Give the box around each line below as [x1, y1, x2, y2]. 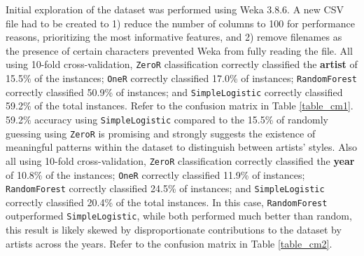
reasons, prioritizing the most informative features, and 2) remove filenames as [6, 29, 342, 44]
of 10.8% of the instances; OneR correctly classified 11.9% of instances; [6, 167, 305, 182]
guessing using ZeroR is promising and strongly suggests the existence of [6, 126, 316, 140]
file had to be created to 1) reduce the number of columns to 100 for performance [6, 15, 355, 30]
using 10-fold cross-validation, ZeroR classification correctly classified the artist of [6, 57, 358, 72]
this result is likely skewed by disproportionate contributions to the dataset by [6, 222, 342, 237]
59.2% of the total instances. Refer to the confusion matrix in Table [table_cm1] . [6, 98, 353, 113]
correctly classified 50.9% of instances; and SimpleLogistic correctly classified [6, 84, 343, 99]
